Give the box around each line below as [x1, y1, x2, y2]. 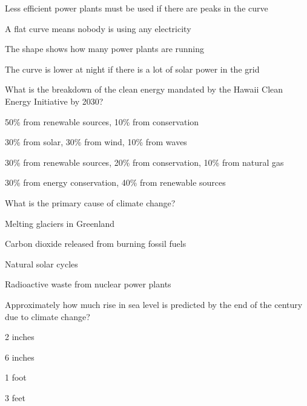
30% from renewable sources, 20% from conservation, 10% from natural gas [5, 156, 284, 168]
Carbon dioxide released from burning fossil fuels [5, 237, 187, 250]
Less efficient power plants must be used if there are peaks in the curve [5, 2, 268, 14]
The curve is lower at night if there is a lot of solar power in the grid [5, 62, 260, 75]
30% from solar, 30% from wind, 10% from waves [5, 136, 187, 148]
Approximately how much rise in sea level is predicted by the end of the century [5, 298, 303, 310]
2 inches [5, 330, 35, 343]
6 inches [5, 350, 35, 363]
